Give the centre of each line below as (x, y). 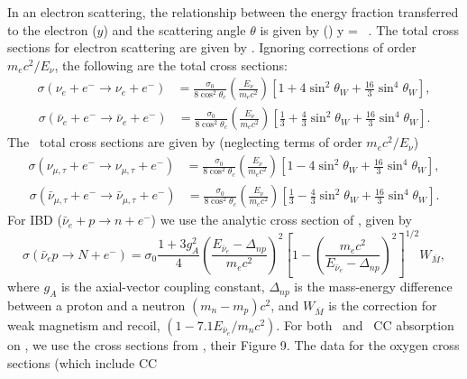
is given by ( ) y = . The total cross (360, 29)
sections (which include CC (82, 362)
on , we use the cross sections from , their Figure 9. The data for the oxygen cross (233, 344)
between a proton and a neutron (96, 305)
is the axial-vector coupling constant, (163, 287)
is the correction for (383, 305)
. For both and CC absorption (365, 324)
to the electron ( (52, 29)
